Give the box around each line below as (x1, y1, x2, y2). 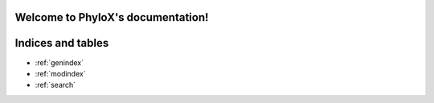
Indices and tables (14, 36, 109, 50)
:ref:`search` (35, 80, 76, 90)
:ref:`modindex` (35, 68, 86, 78)
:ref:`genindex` (35, 57, 84, 68)
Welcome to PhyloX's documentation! (14, 10, 209, 24)
